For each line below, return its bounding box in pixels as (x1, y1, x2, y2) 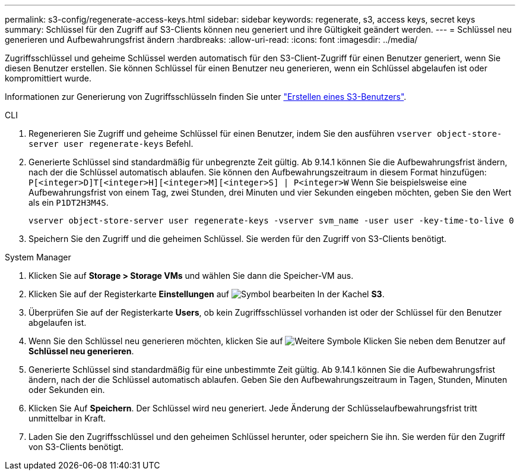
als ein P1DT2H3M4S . (28, 197, 109, 207)
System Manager (5, 252, 71, 262)
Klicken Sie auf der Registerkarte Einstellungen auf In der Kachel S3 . (28, 289, 385, 299)
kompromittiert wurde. (5, 73, 91, 83)
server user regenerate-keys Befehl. (28, 139, 194, 149)
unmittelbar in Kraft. (28, 413, 106, 423)
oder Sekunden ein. (28, 385, 105, 395)
